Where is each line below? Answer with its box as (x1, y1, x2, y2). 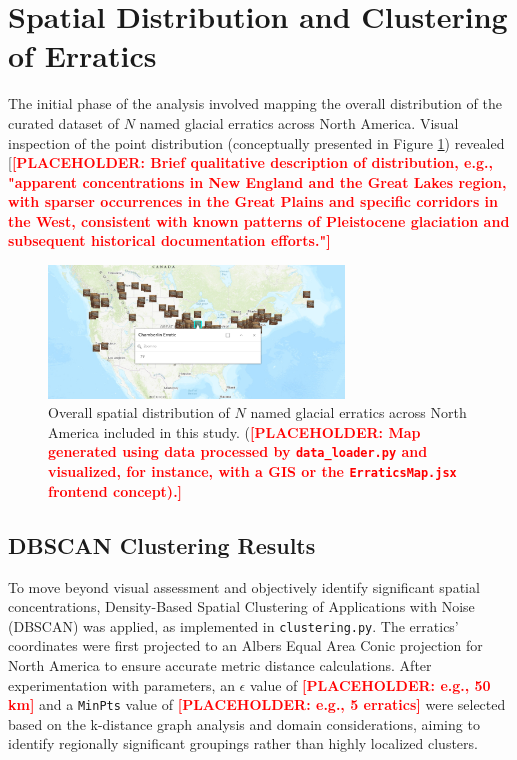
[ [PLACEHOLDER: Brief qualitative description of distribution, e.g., (8, 152, 493, 173)
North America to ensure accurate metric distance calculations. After (8, 655, 432, 675)
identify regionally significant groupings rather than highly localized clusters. (8, 733, 478, 754)
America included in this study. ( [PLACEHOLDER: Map (48, 421, 421, 442)
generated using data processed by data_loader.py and (48, 441, 428, 462)
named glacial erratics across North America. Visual (139, 112, 459, 133)
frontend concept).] (48, 480, 183, 501)
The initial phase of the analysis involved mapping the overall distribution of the (8, 93, 502, 114)
